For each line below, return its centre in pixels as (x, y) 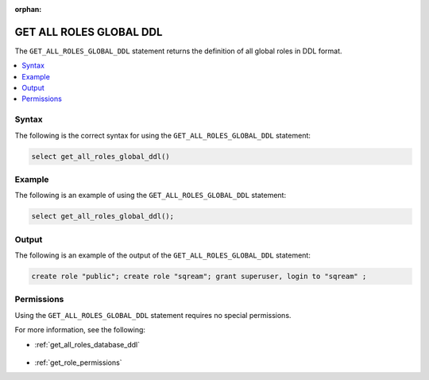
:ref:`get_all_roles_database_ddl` (87, 344)
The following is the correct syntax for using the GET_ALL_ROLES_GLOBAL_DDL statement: (163, 135)
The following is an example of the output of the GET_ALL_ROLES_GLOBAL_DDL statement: (163, 255)
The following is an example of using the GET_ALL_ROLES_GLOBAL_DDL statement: (150, 196)
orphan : (28, 9)
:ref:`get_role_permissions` (78, 363)
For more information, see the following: (80, 330)
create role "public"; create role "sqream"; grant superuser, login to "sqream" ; (199, 277)
